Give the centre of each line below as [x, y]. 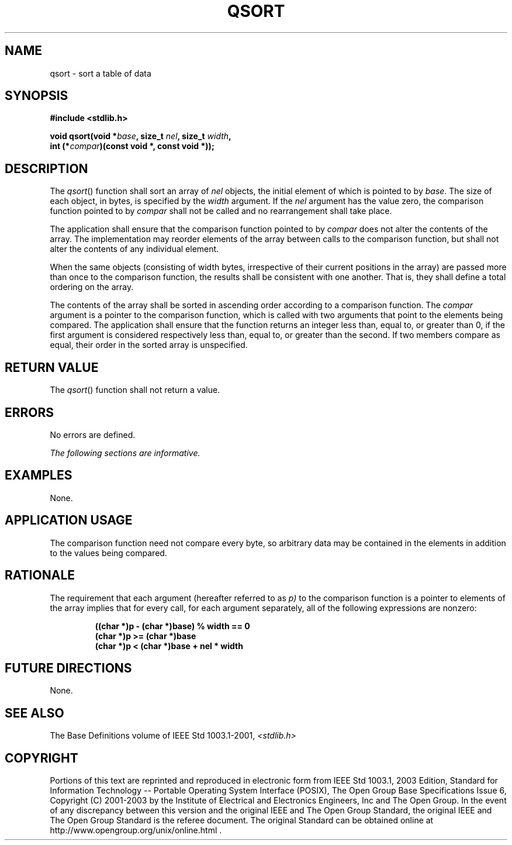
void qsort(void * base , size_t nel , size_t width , [141, 136]
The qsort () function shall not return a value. [135, 390]
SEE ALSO [34, 713]
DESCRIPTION [46, 168]
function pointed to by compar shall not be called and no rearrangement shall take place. [221, 211]
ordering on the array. [92, 287]
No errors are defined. [93, 434]
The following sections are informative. [125, 453]
